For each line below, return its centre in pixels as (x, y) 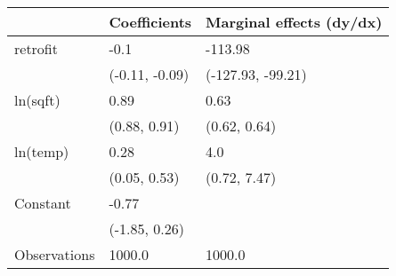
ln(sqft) (37, 100)
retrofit (36, 48)
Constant (43, 203)
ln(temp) (42, 151)
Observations (55, 254)
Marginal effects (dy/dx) (294, 22)
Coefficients (150, 22)
